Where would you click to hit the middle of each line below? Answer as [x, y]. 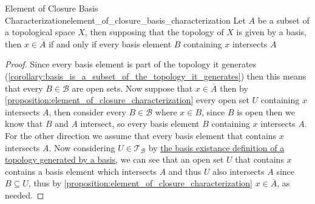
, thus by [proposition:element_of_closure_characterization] [140, 183]
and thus [185, 171]
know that [24, 124]
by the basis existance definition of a [216, 147]
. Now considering [82, 147]
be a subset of [283, 20]
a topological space [40, 32]
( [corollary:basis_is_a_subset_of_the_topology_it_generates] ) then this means [156, 76]
